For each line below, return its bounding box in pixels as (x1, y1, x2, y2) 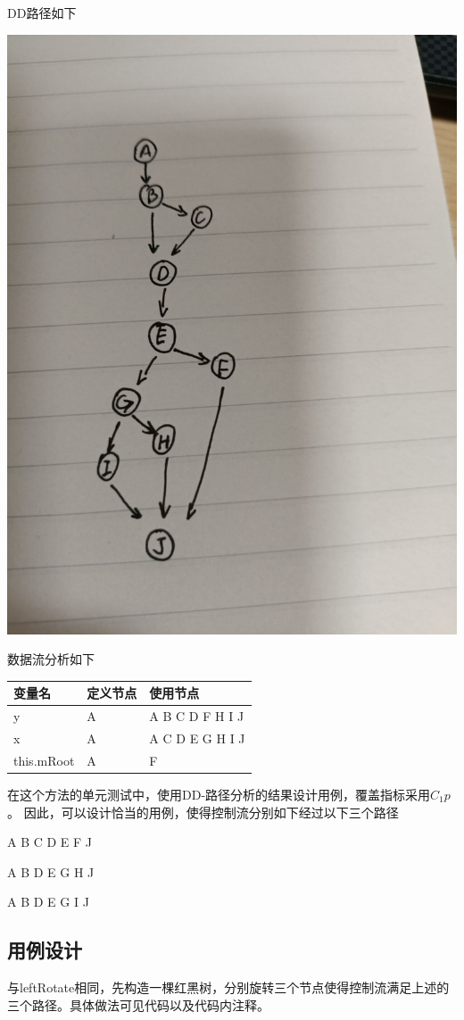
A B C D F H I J (149, 707, 244, 726)
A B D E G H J (7, 862, 95, 881)
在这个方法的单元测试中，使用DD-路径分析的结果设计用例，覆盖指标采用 (7, 784, 431, 803)
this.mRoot (13, 750, 75, 769)
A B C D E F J (7, 833, 93, 851)
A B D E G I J (7, 892, 89, 911)
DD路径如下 (7, 4, 77, 21)
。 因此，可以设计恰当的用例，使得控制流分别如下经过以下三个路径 (7, 802, 399, 821)
